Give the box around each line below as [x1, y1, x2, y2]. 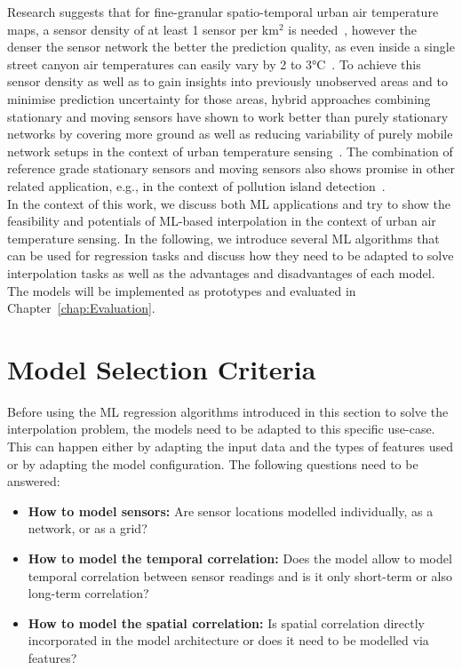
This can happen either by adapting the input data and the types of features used [7, 437, 454, 455]
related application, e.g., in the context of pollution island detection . [7, 176, 386, 195]
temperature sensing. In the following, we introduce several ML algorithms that [7, 228, 440, 247]
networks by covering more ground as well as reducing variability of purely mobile [7, 124, 453, 143]
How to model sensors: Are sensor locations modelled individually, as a [28, 501, 434, 520]
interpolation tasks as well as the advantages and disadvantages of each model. [7, 263, 435, 282]
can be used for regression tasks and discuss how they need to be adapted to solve [7, 246, 454, 265]
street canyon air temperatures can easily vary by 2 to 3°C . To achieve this [7, 54, 421, 73]
